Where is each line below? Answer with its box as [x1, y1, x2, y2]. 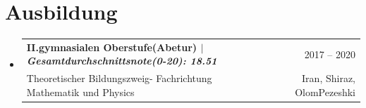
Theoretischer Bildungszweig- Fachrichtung [26, 71, 212, 86]
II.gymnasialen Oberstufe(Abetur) [26, 39, 197, 54]
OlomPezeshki [295, 84, 355, 99]
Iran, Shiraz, [302, 71, 355, 86]
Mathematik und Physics [26, 84, 135, 99]
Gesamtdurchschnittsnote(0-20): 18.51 [26, 53, 217, 68]
